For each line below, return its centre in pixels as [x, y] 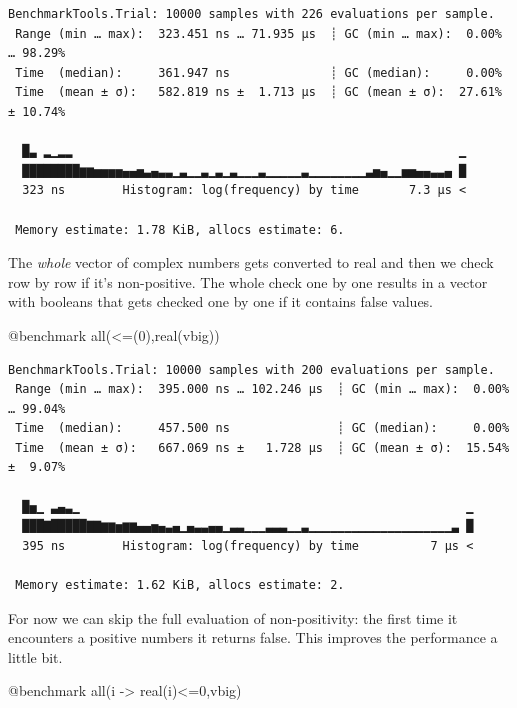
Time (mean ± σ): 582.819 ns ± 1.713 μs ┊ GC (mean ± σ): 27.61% [258, 92]
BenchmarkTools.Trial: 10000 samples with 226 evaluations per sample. [251, 14]
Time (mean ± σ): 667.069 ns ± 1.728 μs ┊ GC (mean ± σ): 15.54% [262, 447]
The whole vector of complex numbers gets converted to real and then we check [251, 262]
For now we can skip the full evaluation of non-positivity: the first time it [233, 617]
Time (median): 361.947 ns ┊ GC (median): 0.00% [258, 72]
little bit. [35, 656]
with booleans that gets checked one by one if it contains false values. [221, 301]
